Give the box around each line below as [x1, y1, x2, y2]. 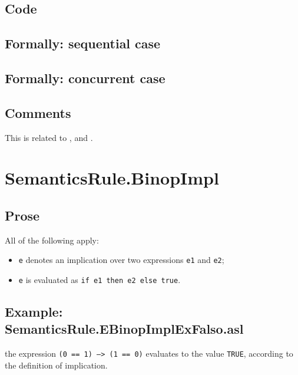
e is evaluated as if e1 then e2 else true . [18, 273, 181, 285]
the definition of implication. [5, 358, 108, 371]
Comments [5, 103, 71, 121]
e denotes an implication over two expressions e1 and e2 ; [18, 254, 224, 266]
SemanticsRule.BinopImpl [5, 166, 219, 190]
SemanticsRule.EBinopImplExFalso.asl [5, 320, 244, 338]
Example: [5, 302, 63, 321]
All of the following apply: [5, 233, 99, 246]
